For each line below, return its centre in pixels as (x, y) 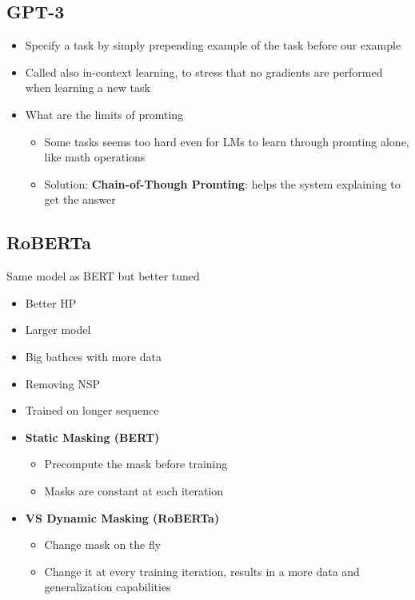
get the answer (80, 199)
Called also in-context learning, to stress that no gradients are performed (204, 72)
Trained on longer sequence (92, 410)
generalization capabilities (108, 587)
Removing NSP (63, 383)
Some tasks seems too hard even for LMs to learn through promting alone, (227, 141)
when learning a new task (88, 87)
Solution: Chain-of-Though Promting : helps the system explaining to (222, 183)
